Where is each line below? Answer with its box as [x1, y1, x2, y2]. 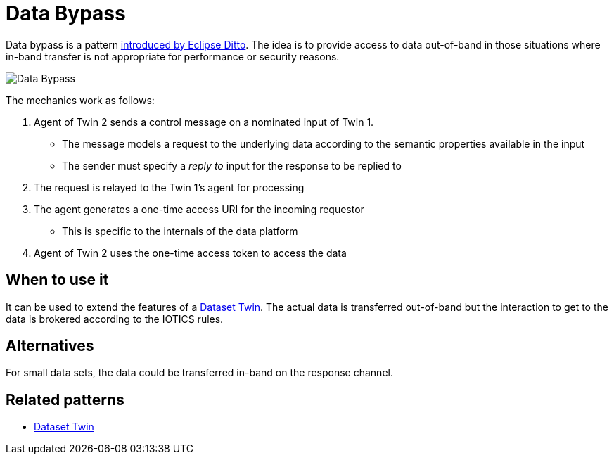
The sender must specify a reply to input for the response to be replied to [62, 159, 402, 172]
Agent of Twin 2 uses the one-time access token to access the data [34, 246, 347, 259]
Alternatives [6, 337, 94, 355]
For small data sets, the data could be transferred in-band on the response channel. [6, 366, 393, 379]
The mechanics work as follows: [6, 94, 155, 106]
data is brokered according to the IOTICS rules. [6, 312, 224, 325]
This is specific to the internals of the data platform [62, 224, 298, 237]
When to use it [6, 271, 109, 289]
